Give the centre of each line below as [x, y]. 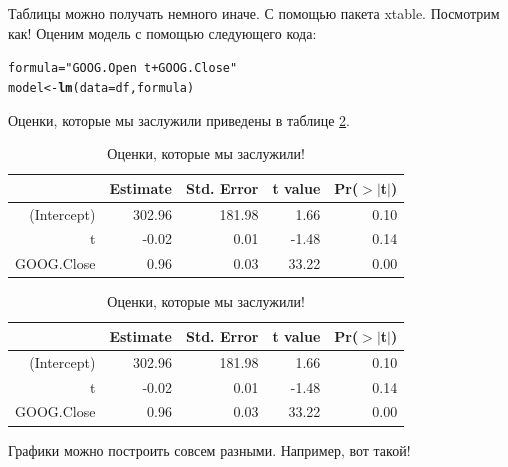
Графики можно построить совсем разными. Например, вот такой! [209, 449]
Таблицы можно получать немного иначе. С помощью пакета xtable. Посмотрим [254, 13]
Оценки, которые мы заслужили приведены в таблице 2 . [179, 119]
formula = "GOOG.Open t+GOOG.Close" [123, 68]
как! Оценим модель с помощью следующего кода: [162, 32]
